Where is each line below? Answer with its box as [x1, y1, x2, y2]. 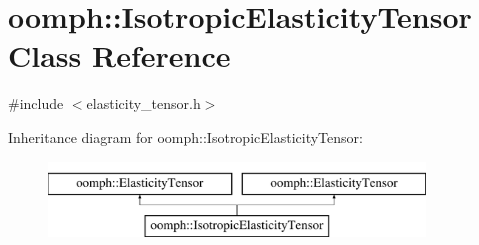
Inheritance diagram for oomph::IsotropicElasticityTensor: [8, 126, 363, 147]
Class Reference [8, 35, 231, 76]
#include [8, 93, 64, 114]
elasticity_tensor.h [86, 93, 201, 114]
